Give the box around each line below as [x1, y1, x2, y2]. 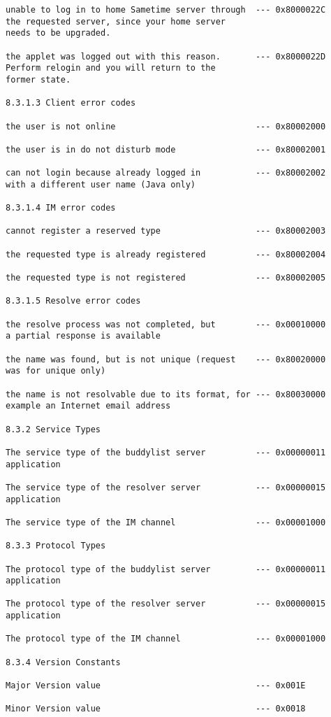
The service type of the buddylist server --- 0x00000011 [6, 447, 326, 457]
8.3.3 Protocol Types [6, 541, 106, 551]
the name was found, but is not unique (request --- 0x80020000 [6, 354, 326, 364]
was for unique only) [6, 366, 106, 376]
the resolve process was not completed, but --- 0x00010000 [6, 319, 326, 329]
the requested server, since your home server [6, 16, 226, 27]
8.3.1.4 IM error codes [6, 203, 116, 213]
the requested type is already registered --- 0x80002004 [6, 249, 326, 260]
